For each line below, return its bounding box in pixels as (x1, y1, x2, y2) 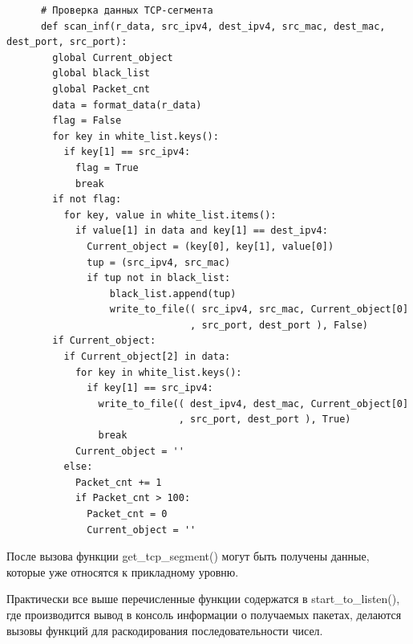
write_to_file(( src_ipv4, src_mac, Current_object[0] (109, 304, 409, 316)
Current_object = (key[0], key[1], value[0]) (87, 240, 334, 252)
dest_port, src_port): (6, 36, 128, 48)
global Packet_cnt (52, 83, 150, 95)
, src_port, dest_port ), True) (178, 414, 351, 426)
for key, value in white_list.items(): (63, 209, 277, 221)
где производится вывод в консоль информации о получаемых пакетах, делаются (6, 605, 402, 622)
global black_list (52, 67, 150, 79)
